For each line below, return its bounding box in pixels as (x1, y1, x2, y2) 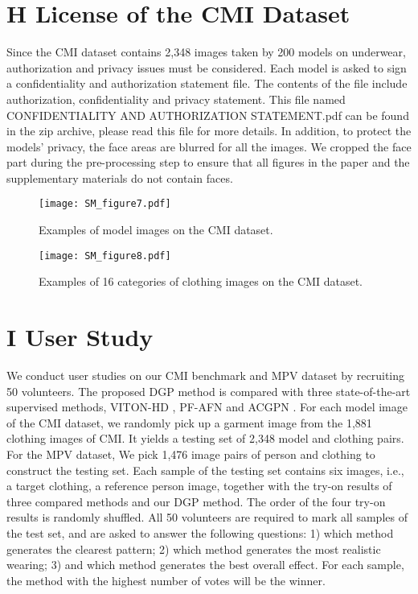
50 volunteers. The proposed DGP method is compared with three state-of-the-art (6, 382, 411, 399)
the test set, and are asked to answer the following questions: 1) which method (6, 525, 394, 542)
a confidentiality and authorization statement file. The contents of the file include (6, 75, 408, 92)
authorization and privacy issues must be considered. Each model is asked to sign (6, 59, 407, 76)
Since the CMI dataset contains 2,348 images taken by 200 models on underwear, (6, 43, 406, 60)
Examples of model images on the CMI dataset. (39, 221, 273, 238)
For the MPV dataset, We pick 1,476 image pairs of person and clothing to (6, 446, 375, 463)
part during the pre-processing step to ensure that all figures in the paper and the (6, 154, 410, 171)
